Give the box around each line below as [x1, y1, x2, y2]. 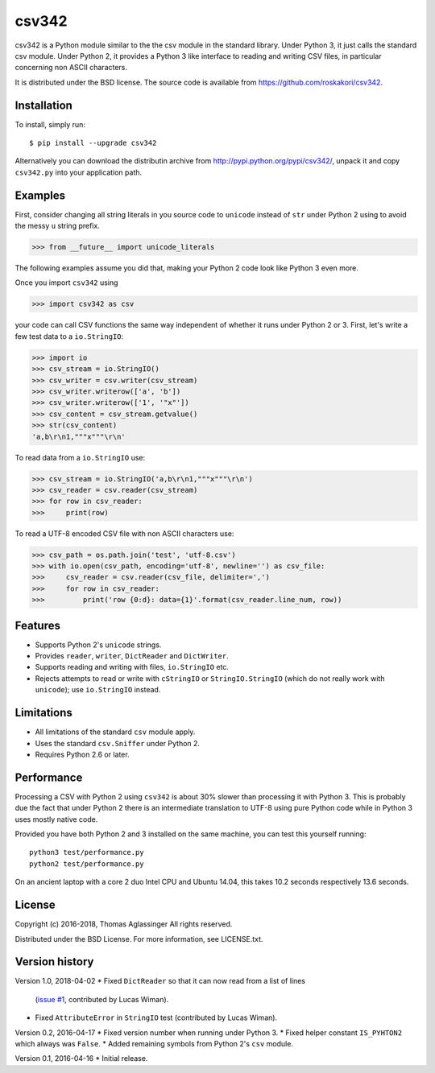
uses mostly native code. [14, 814, 98, 824]
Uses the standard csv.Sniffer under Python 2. [35, 738, 201, 748]
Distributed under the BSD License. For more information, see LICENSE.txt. [14, 934, 263, 943]
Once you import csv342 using [14, 278, 118, 287]
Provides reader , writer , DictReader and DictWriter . [35, 651, 229, 661]
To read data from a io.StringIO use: [14, 452, 146, 462]
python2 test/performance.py [29, 859, 144, 869]
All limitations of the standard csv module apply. [35, 727, 196, 737]
